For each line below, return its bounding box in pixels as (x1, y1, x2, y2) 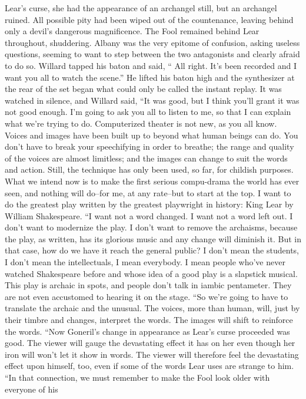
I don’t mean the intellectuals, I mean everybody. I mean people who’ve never (5, 256, 285, 268)
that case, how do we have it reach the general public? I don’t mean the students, (5, 244, 299, 256)
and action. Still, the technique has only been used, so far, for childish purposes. (5, 163, 294, 176)
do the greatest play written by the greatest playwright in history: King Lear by (5, 198, 294, 210)
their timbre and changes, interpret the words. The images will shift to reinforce (5, 314, 293, 326)
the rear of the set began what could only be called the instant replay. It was (5, 83, 282, 95)
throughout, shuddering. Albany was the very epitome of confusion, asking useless (5, 36, 300, 48)
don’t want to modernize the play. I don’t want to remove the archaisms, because (5, 221, 298, 233)
